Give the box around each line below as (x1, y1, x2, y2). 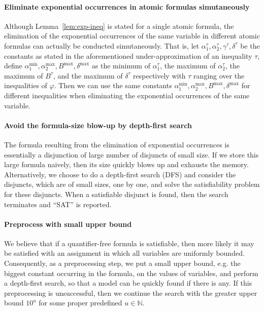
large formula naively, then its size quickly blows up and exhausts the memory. (4, 159, 249, 170)
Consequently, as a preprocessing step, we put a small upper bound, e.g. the (4, 258, 241, 268)
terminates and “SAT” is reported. (4, 199, 112, 209)
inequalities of (4, 80, 47, 91)
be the (240, 40, 260, 51)
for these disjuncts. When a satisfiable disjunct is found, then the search (4, 188, 228, 199)
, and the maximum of (53, 70, 123, 81)
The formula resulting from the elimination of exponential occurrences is (4, 139, 229, 149)
